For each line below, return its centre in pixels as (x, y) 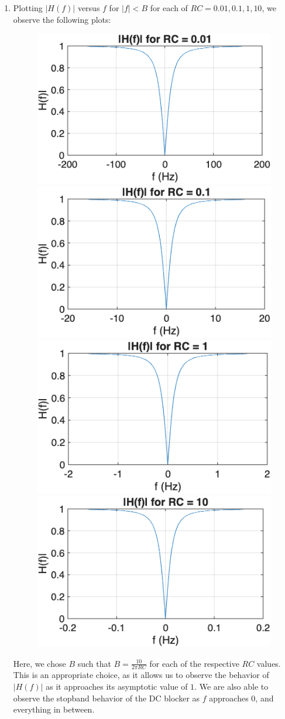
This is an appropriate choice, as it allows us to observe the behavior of (141, 675)
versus (89, 8)
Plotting (28, 8)
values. (269, 663)
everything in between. (54, 709)
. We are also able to (231, 686)
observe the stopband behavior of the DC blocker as (107, 698)
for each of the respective (194, 663)
